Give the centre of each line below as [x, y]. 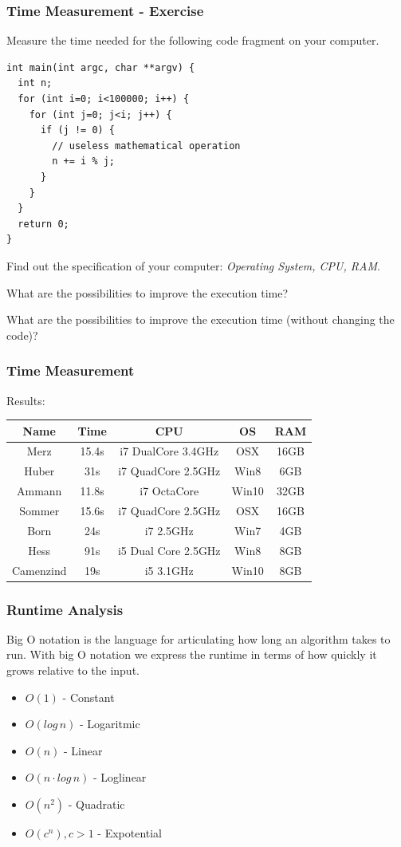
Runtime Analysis [65, 609]
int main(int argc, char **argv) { [101, 67]
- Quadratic [96, 804]
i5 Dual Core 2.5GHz [169, 550]
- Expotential [130, 833]
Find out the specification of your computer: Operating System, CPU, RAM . [193, 265]
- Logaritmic [110, 724]
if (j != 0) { [78, 130]
